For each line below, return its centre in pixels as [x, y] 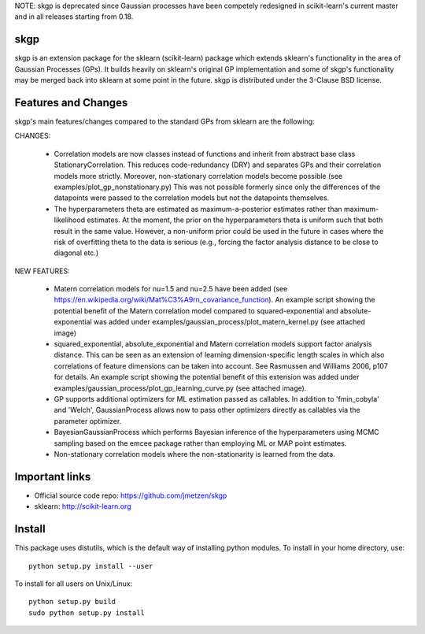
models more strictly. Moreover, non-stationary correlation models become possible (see [198, 176]
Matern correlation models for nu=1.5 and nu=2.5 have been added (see [171, 289]
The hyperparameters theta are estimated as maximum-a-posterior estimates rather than [198, 209]
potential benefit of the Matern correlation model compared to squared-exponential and [196, 310]
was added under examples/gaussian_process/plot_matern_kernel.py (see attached [229, 322]
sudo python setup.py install [87, 613]
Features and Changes [71, 102]
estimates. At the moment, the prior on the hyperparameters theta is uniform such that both [235, 220]
